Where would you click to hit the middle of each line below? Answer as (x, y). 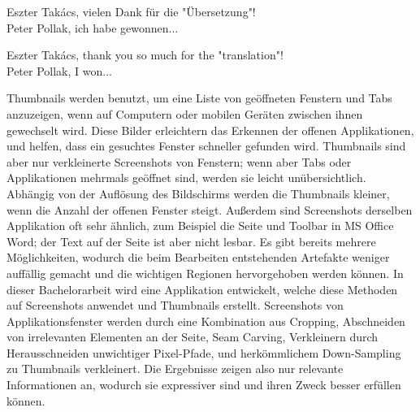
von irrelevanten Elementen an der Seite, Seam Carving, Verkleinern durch (193, 337)
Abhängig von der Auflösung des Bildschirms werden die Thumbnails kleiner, (198, 193)
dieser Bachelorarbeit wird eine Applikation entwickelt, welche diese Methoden (202, 289)
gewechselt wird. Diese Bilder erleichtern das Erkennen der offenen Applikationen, (210, 130)
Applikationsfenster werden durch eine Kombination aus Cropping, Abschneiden (206, 321)
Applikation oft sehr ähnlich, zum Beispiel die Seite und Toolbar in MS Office (200, 226)
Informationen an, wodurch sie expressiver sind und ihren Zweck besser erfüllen (204, 385)
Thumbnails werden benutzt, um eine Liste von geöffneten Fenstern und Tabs (199, 98)
